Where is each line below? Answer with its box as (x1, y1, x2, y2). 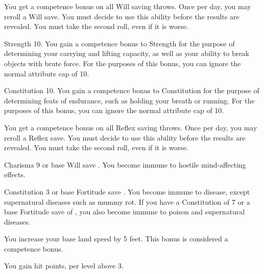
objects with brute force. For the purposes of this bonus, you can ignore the (4, 58, 241, 68)
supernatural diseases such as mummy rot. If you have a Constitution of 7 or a (4, 196, 250, 207)
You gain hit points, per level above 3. (4, 260, 124, 271)
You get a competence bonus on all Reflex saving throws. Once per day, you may (4, 122, 257, 132)
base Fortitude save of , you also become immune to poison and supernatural (4, 206, 245, 217)
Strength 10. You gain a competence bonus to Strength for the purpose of (4, 38, 235, 48)
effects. (4, 169, 26, 180)
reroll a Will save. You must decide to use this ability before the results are (4, 11, 239, 21)
